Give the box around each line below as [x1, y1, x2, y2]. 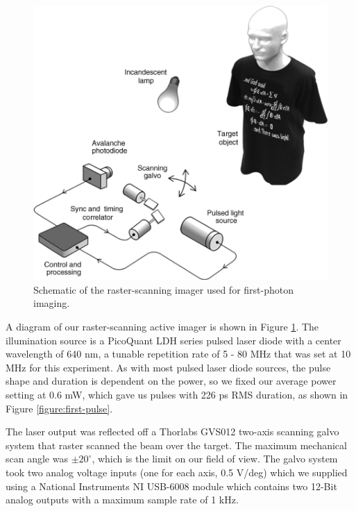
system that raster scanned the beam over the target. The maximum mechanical [6, 437, 347, 452]
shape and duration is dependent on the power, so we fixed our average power [6, 374, 337, 388]
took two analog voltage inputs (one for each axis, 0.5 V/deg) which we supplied [6, 464, 348, 479]
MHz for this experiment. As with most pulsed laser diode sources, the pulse [6, 360, 331, 374]
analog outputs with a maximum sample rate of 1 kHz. [6, 492, 239, 507]
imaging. [33, 296, 70, 310]
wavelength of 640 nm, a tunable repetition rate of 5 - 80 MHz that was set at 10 [6, 346, 351, 361]
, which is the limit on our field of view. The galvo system [92, 451, 338, 466]
